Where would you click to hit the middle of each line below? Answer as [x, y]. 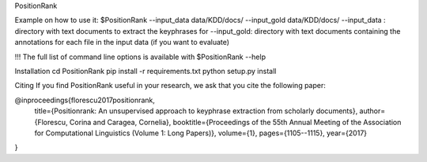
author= [372, 111]
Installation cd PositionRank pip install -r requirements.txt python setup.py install [145, 71]
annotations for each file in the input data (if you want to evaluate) [122, 42]
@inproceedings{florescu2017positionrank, [85, 100]
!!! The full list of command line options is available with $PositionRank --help [140, 57]
